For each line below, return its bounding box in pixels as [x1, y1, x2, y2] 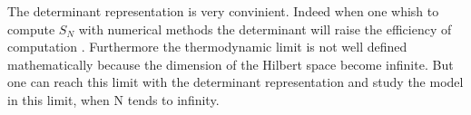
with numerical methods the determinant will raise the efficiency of [78, 19, 452, 38]
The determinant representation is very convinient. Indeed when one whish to [7, 2, 439, 20]
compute [7, 19, 55, 38]
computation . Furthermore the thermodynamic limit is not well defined [7, 37, 407, 56]
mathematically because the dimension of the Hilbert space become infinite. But [7, 54, 454, 73]
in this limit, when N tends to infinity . [7, 90, 220, 109]
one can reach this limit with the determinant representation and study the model [7, 72, 464, 91]
